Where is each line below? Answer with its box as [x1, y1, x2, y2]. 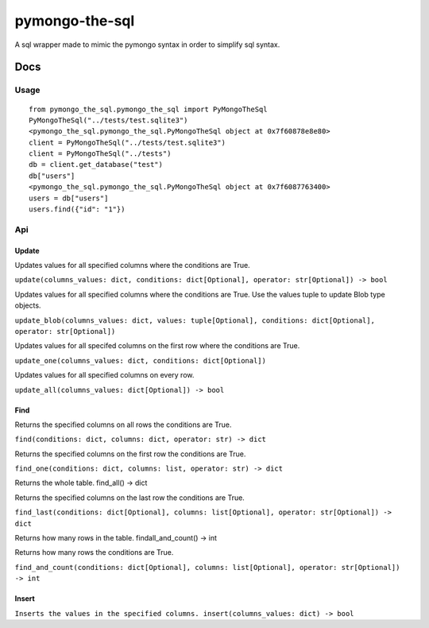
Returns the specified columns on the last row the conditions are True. [14, 493, 245, 502]
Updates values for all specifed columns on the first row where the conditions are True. [14, 341, 300, 351]
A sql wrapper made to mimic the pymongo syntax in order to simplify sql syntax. [14, 40, 280, 49]
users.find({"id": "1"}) [29, 205, 126, 214]
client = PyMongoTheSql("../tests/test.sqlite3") [29, 138, 226, 147]
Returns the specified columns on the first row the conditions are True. [14, 449, 246, 459]
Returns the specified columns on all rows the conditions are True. [14, 420, 232, 429]
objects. [14, 300, 41, 310]
